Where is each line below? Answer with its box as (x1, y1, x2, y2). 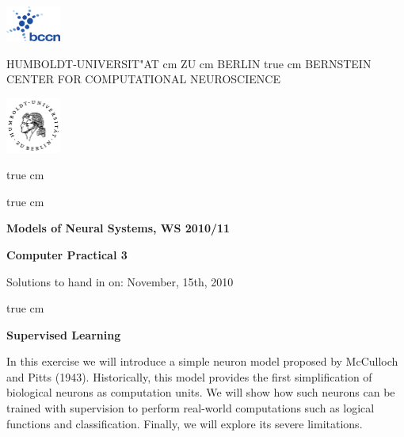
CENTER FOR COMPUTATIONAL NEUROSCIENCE (6, 71, 280, 87)
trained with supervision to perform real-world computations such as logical (6, 400, 375, 416)
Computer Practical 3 (6, 246, 128, 263)
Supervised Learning (6, 326, 121, 343)
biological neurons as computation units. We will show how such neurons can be (6, 384, 395, 401)
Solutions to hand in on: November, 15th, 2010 (6, 273, 234, 289)
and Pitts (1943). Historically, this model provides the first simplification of (6, 368, 372, 385)
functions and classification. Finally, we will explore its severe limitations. (6, 415, 363, 431)
